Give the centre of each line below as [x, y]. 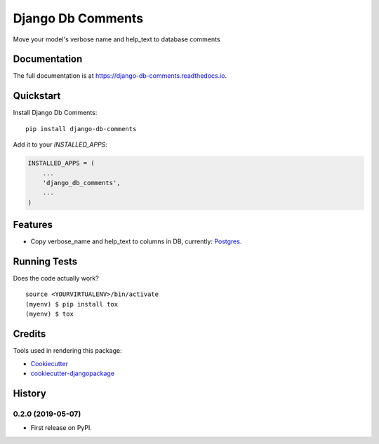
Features [33, 225]
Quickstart [37, 96]
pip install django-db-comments [81, 129]
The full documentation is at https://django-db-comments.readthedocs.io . [120, 76]
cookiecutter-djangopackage [73, 373]
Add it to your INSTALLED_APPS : [60, 144]
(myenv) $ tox [49, 314]
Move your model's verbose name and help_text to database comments [117, 39]
